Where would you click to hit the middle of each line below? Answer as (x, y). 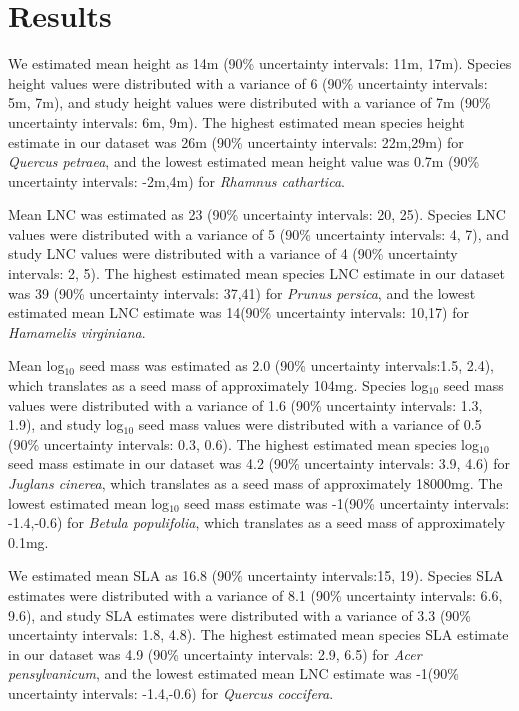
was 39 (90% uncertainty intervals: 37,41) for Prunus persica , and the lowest (242, 292)
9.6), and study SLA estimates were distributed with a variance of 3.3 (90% (239, 614)
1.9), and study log (66, 424)
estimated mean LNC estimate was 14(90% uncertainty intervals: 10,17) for (239, 312)
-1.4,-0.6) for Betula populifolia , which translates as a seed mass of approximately (257, 522)
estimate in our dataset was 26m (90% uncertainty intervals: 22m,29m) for (236, 141)
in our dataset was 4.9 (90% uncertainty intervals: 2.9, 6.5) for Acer (215, 653)
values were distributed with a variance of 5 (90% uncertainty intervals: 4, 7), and (258, 233)
